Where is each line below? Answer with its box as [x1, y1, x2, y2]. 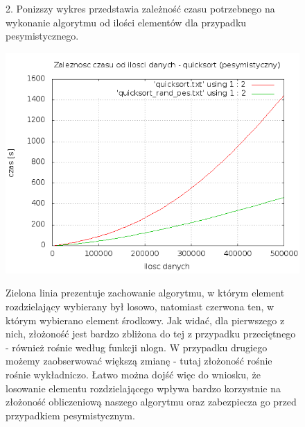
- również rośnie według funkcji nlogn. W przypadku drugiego [6, 340, 268, 354]
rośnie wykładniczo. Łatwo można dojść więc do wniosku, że [6, 367, 261, 381]
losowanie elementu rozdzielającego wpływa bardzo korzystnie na [6, 380, 281, 395]
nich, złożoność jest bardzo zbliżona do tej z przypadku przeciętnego [6, 326, 296, 341]
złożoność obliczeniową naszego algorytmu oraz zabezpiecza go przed [6, 394, 297, 409]
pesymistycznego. [6, 28, 79, 43]
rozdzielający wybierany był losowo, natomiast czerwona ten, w [6, 299, 274, 313]
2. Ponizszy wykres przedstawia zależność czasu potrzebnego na [6, 1, 275, 15]
